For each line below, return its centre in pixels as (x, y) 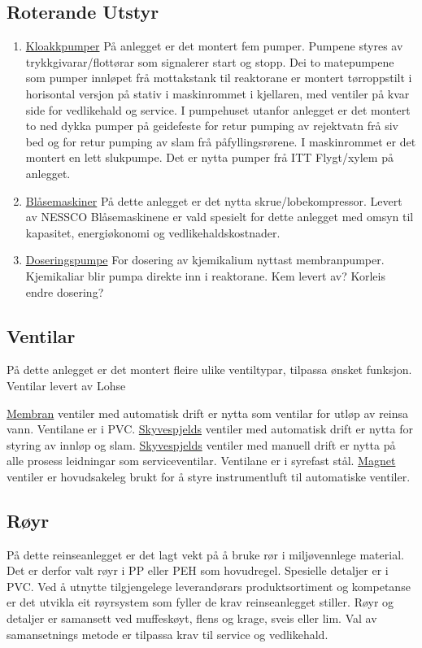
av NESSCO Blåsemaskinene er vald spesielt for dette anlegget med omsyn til (220, 217)
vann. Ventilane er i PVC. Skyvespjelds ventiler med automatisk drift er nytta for (210, 429)
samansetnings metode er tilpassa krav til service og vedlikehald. (167, 634)
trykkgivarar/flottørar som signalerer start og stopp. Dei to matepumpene (210, 61)
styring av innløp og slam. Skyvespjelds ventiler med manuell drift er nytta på (201, 444)
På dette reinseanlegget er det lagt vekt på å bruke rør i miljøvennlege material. (205, 554)
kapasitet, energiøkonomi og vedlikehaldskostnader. (153, 232)
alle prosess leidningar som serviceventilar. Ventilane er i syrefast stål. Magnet (201, 461)
